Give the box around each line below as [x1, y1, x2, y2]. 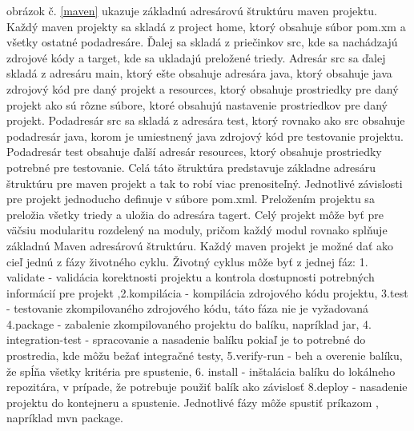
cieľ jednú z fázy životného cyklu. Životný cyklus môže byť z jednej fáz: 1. [6, 253, 368, 269]
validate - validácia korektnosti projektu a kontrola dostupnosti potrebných [6, 269, 375, 285]
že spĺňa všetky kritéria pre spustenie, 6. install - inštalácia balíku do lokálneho [6, 362, 396, 379]
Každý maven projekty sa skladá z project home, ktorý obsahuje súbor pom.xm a [6, 18, 406, 34]
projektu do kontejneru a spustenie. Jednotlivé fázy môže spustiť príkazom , [6, 393, 379, 410]
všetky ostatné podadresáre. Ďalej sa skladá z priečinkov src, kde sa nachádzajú [6, 34, 398, 50]
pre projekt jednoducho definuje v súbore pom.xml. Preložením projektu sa [6, 190, 375, 207]
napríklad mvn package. [6, 409, 123, 426]
